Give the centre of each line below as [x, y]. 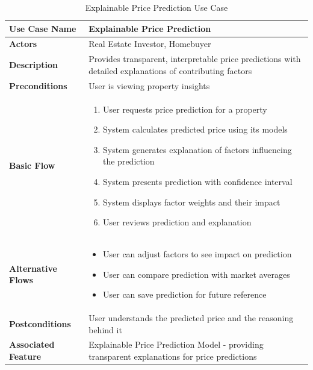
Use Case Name [43, 28]
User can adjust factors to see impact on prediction [197, 253]
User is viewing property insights [149, 85]
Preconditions [38, 85]
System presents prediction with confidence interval [198, 181]
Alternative [33, 268]
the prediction [129, 161]
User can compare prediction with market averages [197, 274]
